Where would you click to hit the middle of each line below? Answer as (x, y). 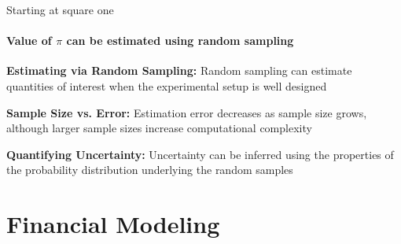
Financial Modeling (113, 224)
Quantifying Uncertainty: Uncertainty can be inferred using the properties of (200, 154)
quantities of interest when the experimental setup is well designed (167, 85)
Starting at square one (60, 9)
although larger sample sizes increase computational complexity (159, 128)
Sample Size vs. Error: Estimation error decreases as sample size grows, (187, 112)
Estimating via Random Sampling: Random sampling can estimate (179, 70)
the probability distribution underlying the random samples (150, 170)
